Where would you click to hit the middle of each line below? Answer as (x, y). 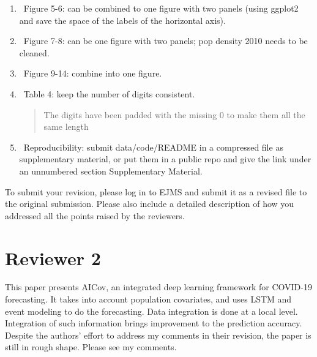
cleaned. (34, 52)
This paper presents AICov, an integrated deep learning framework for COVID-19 (158, 287)
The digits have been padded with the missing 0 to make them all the (174, 114)
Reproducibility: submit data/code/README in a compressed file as (153, 147)
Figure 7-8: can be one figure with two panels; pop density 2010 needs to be (166, 41)
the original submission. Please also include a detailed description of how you (150, 204)
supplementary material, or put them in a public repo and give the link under (165, 159)
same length (66, 126)
